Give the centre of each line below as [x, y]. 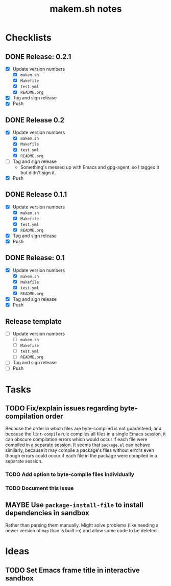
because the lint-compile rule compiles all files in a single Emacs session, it [86, 434]
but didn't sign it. [38, 173]
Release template [34, 321]
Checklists [29, 38]
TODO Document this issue [40, 488]
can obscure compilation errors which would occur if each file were [76, 439]
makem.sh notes [86, 9]
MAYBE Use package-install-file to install [75, 505]
